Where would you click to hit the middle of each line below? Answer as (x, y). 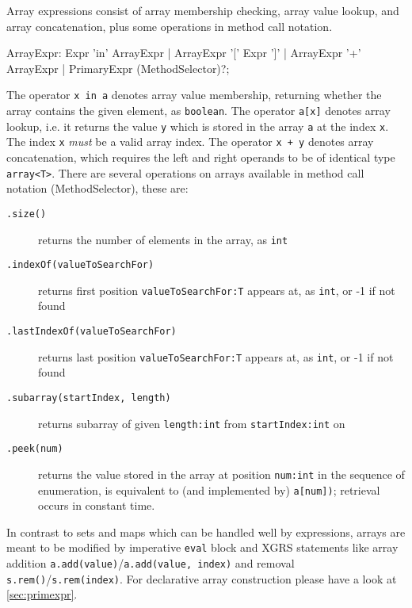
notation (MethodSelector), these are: (97, 188)
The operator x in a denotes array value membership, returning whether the (194, 95)
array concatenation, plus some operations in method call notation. (170, 26)
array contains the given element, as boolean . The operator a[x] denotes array (198, 111)
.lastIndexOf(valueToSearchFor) (92, 332)
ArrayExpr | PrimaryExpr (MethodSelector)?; (118, 68)
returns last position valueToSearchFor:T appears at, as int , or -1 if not (216, 356)
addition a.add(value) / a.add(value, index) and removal (151, 563)
